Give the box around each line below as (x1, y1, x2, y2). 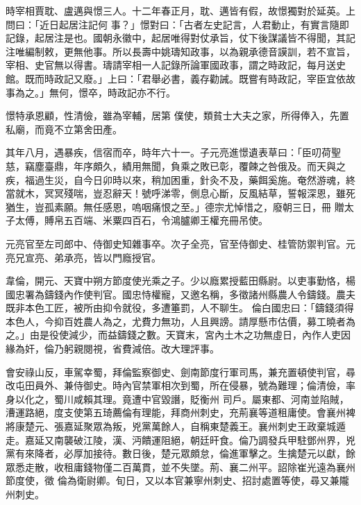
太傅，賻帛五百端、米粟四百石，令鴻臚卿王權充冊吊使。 (15, 213, 268, 228)
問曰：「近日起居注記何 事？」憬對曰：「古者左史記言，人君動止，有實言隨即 (6, 17, 349, 31)
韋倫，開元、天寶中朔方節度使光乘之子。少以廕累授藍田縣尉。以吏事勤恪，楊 (6, 273, 355, 288)
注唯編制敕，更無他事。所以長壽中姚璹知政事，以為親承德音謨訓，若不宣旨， (6, 44, 355, 58)
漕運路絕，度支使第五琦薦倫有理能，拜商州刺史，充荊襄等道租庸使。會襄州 (6, 405, 346, 420)
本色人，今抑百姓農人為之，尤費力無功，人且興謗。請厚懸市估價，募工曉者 (6, 314, 346, 328)
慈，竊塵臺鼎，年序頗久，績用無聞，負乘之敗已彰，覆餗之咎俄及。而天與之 (6, 158, 346, 173)
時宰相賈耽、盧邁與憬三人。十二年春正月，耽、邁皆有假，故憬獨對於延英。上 (6, 3, 355, 17)
